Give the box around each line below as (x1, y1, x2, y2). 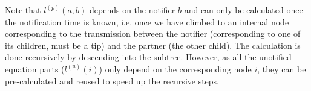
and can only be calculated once (184, 4, 303, 16)
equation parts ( (5, 62, 65, 75)
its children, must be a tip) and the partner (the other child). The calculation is (5, 39, 301, 51)
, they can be (257, 62, 306, 75)
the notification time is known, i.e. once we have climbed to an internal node (5, 15, 289, 28)
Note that (5, 4, 41, 16)
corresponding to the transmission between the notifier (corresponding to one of (5, 27, 301, 40)
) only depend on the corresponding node (99, 62, 252, 75)
